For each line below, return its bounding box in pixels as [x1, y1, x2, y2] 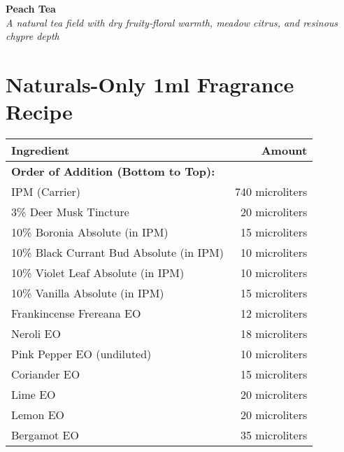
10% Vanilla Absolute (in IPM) [11, 285, 164, 302]
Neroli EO [11, 325, 61, 342]
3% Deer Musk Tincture [11, 204, 129, 220]
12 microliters [240, 305, 308, 322]
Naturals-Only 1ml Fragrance [6, 69, 294, 98]
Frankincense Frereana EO [11, 305, 141, 322]
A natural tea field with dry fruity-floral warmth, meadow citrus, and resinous [6, 15, 338, 29]
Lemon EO [11, 407, 65, 423]
